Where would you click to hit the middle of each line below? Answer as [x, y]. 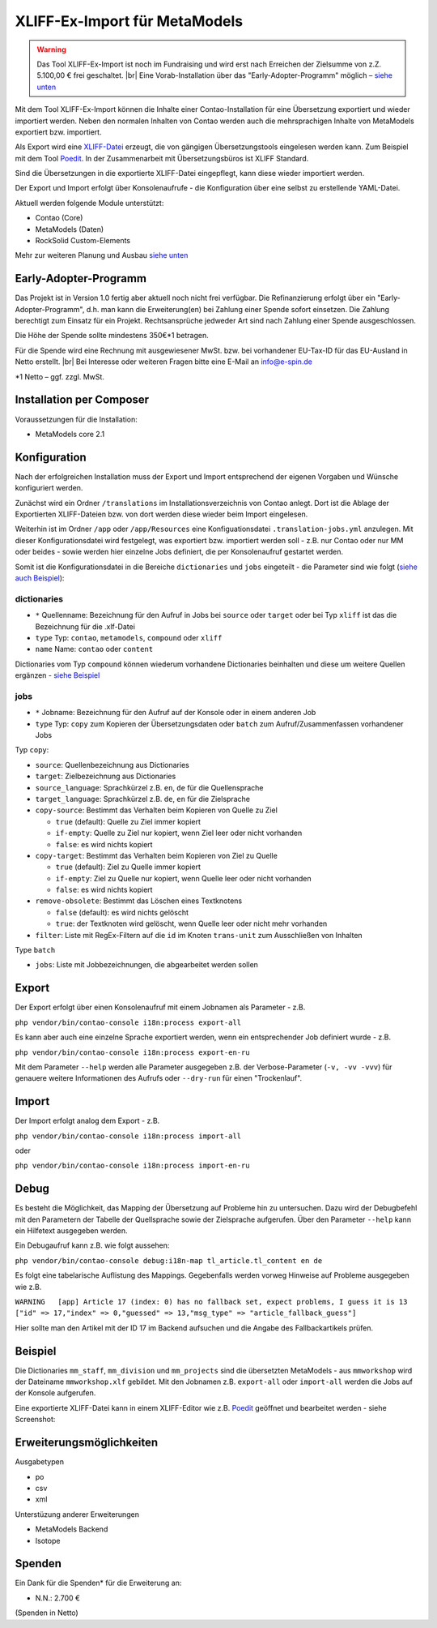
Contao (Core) [59, 218]
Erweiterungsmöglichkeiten [87, 1443]
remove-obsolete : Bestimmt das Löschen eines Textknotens [139, 901]
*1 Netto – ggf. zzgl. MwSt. [60, 376]
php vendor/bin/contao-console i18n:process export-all [128, 1022]
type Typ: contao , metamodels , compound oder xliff [129, 637]
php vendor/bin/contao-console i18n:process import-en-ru [132, 1166]
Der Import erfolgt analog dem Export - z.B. [87, 1121]
